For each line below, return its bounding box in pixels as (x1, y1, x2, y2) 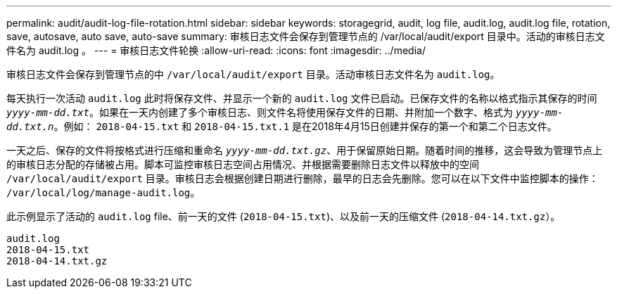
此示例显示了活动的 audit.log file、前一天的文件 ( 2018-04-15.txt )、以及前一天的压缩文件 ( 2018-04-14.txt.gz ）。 (6, 210, 561, 222)
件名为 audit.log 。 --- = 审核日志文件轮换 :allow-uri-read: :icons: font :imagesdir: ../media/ (6, 44, 426, 56)
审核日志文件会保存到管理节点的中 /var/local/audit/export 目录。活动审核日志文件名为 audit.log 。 (6, 68, 500, 80)
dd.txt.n (6, 121, 54, 132)
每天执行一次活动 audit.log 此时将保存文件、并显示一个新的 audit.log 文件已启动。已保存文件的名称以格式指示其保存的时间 (6, 92, 597, 104)
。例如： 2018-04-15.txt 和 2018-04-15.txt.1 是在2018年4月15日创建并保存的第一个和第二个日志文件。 (53, 120, 557, 132)
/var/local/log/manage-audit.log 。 (6, 186, 201, 198)
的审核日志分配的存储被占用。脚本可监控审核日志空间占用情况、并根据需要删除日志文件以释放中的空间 (6, 158, 479, 170)
